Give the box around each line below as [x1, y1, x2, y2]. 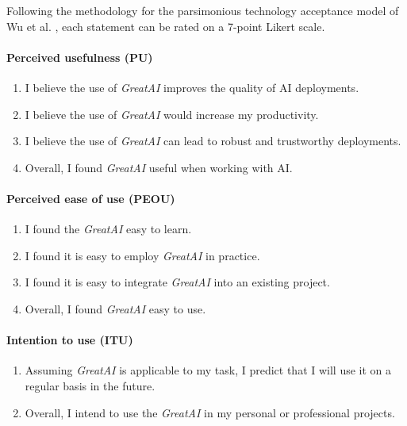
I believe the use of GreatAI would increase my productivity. [25, 106, 319, 122]
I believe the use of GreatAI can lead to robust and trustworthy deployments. [25, 132, 401, 149]
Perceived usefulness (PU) [6, 48, 153, 65]
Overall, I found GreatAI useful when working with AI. [25, 159, 293, 175]
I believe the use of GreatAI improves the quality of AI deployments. [25, 79, 359, 95]
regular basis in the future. [25, 377, 156, 393]
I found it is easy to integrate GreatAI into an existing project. [25, 274, 330, 290]
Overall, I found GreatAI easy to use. [25, 300, 206, 317]
